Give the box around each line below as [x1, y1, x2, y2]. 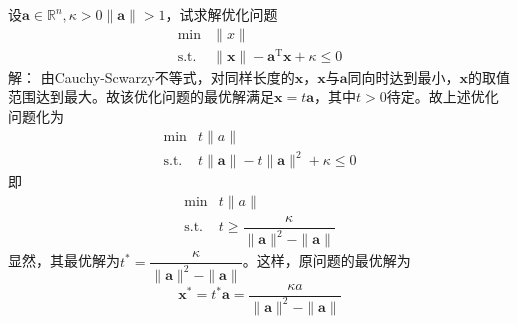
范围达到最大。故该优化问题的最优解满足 [8, 86, 274, 107]
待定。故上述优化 [386, 86, 499, 107]
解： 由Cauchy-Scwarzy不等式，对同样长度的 [8, 66, 295, 87]
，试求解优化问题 [165, 4, 278, 24]
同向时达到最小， [347, 66, 460, 87]
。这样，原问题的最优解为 [242, 250, 411, 271]
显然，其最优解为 [8, 250, 120, 271]
